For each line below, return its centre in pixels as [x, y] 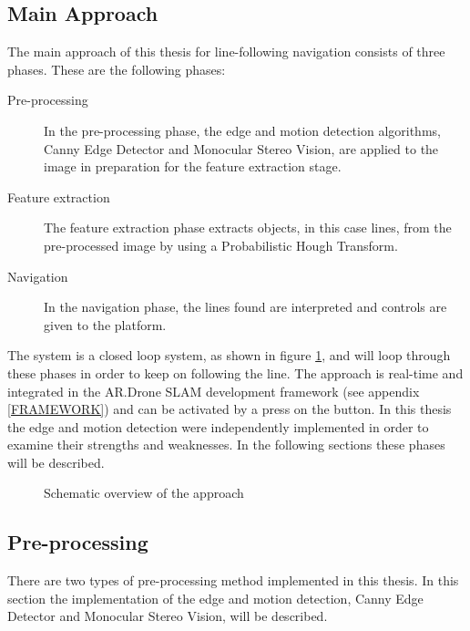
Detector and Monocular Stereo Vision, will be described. [168, 616]
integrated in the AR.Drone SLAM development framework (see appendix [214, 391]
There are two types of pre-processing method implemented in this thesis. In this [233, 580]
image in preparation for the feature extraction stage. [193, 166]
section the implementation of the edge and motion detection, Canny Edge [215, 598]
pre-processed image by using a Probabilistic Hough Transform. [221, 245]
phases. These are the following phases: [117, 69]
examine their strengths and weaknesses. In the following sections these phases [226, 445]
